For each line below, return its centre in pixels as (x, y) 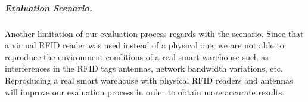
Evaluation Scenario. (49, 7)
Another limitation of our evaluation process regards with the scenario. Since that (154, 33)
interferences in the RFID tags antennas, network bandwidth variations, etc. (144, 68)
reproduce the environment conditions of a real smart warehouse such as (137, 56)
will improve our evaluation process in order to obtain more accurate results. (145, 92)
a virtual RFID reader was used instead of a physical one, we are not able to (144, 45)
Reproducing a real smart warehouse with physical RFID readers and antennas (149, 80)
